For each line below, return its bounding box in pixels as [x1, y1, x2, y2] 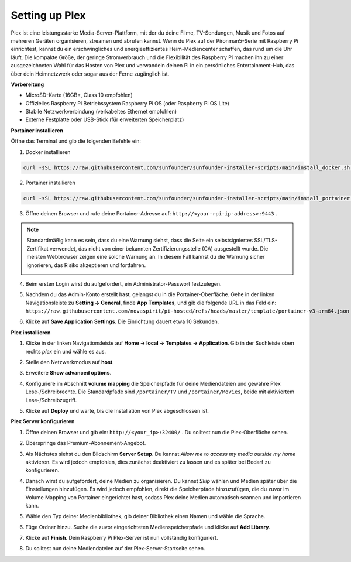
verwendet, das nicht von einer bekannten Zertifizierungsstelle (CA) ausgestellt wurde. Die [50, 245, 269, 252]
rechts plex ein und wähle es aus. [25, 348, 106, 355]
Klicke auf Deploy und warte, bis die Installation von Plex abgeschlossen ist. [25, 407, 209, 414]
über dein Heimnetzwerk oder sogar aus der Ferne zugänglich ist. [11, 70, 170, 77]
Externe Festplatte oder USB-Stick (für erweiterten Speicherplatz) [25, 116, 184, 123]
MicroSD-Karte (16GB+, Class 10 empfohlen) [25, 91, 133, 99]
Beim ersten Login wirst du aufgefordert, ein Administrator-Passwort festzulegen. [25, 280, 222, 287]
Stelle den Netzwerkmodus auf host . [25, 359, 114, 366]
